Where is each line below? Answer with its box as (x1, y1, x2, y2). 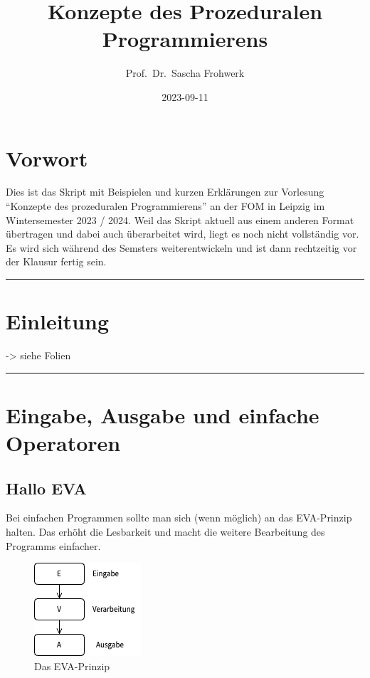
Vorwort (6, 143, 88, 172)
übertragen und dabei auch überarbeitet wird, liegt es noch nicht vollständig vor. (6, 226, 359, 241)
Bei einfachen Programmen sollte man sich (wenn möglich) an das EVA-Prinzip (6, 510, 352, 525)
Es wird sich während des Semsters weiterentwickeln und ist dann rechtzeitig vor (6, 240, 357, 255)
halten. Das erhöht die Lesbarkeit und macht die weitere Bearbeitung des (6, 524, 325, 539)
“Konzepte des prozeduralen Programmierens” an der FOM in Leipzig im (6, 198, 325, 213)
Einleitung (6, 307, 110, 336)
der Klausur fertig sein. (6, 254, 107, 269)
